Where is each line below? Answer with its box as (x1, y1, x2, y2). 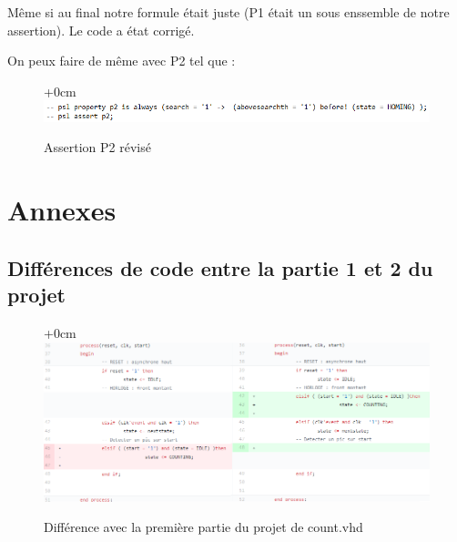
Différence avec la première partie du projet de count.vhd (44, 517, 363, 537)
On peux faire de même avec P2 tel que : (7, 51, 236, 70)
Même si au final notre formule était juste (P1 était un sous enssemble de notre (7, 3, 450, 21)
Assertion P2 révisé (44, 138, 151, 157)
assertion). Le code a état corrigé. (7, 20, 195, 39)
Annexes (7, 191, 117, 229)
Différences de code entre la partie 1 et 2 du (7, 253, 433, 281)
